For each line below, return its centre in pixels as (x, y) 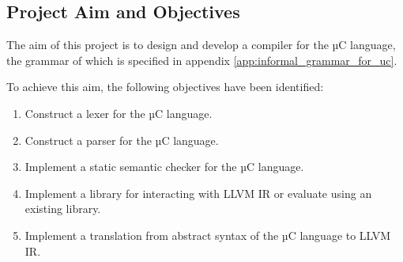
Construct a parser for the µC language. (122, 140)
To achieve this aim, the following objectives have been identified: (165, 87)
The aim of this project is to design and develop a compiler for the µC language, (201, 45)
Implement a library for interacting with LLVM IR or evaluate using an (198, 193)
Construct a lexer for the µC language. (119, 113)
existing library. (63, 209)
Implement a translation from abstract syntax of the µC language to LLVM (208, 235)
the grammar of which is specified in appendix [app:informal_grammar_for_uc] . (202, 60)
